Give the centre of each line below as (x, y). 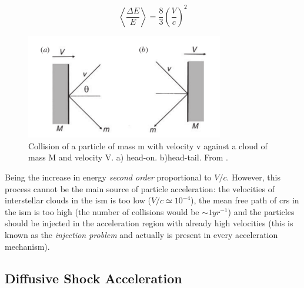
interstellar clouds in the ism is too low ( (78, 200)
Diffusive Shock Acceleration (93, 278)
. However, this (254, 177)
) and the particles (261, 211)
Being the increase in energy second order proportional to (108, 177)
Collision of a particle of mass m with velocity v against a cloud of (148, 145)
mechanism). (27, 246)
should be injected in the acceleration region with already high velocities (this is (149, 223)
